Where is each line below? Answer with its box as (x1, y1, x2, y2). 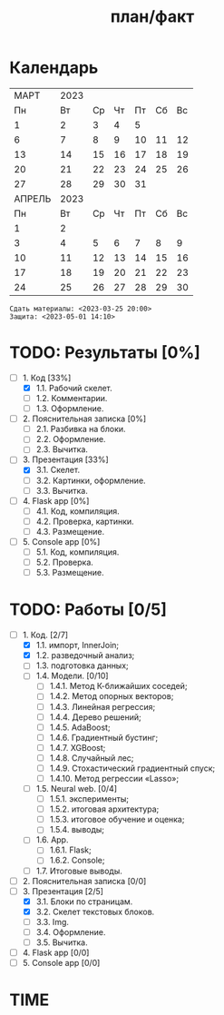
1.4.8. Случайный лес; (49, 752, 134, 764)
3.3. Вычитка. (35, 485, 88, 496)
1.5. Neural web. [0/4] (35, 783, 118, 793)
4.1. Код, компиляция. (35, 506, 120, 517)
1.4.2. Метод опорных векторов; (49, 691, 174, 702)
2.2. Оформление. (35, 434, 106, 445)
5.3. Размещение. (35, 567, 104, 578)
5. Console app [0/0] (22, 958, 101, 969)
